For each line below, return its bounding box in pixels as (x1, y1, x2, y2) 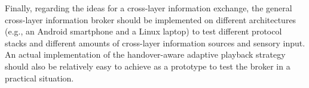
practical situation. (5, 71, 74, 84)
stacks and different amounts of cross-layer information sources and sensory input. (5, 36, 305, 49)
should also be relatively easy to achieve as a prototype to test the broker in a (5, 59, 290, 72)
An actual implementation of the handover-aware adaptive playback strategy (5, 48, 286, 61)
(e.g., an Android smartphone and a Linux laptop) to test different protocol (5, 25, 282, 37)
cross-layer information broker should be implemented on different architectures (5, 13, 296, 26)
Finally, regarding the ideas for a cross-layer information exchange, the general (5, 2, 292, 14)
